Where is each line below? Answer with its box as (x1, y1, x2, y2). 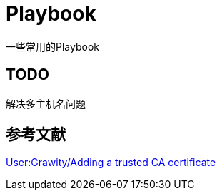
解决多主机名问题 (6, 97, 86, 110)
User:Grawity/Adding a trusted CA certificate (6, 156, 216, 169)
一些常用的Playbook (6, 40, 99, 53)
